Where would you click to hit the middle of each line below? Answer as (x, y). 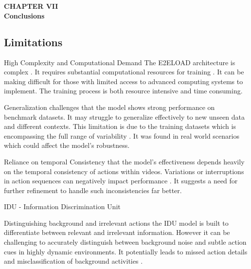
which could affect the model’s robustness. (67, 145)
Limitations (33, 42)
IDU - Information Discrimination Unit (62, 206)
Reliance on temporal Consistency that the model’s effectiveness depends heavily (124, 161)
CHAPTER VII (31, 6)
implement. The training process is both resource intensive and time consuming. (123, 91)
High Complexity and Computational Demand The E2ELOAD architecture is (120, 62)
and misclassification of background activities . (73, 261)
